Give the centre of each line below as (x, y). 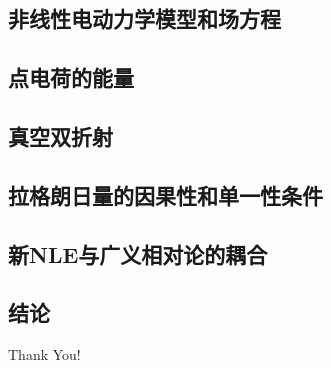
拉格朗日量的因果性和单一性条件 (165, 194)
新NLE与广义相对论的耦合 (138, 253)
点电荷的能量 (71, 77)
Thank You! (44, 354)
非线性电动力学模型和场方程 (144, 18)
